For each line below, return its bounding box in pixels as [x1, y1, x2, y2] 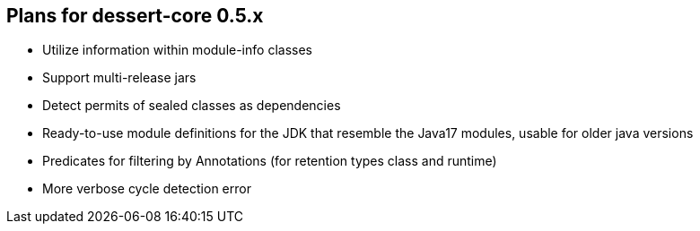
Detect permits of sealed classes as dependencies [42, 98, 341, 114]
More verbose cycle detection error [42, 181, 251, 197]
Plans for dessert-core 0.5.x [6, 4, 264, 27]
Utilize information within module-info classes [42, 42, 312, 58]
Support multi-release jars [42, 70, 197, 86]
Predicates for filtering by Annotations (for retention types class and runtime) [42, 153, 497, 169]
